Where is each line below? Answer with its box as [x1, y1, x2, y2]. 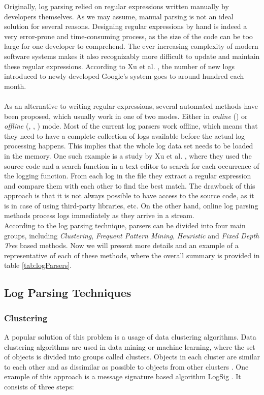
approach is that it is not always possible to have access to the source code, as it [4, 190, 254, 201]
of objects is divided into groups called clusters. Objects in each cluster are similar [4, 351, 260, 362]
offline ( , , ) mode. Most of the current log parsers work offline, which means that [4, 120, 258, 131]
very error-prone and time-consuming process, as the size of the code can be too [4, 31, 253, 41]
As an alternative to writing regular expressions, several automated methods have [4, 100, 258, 111]
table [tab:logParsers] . [4, 260, 72, 270]
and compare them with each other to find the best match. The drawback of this [4, 180, 255, 191]
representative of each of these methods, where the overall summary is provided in [4, 250, 260, 260]
